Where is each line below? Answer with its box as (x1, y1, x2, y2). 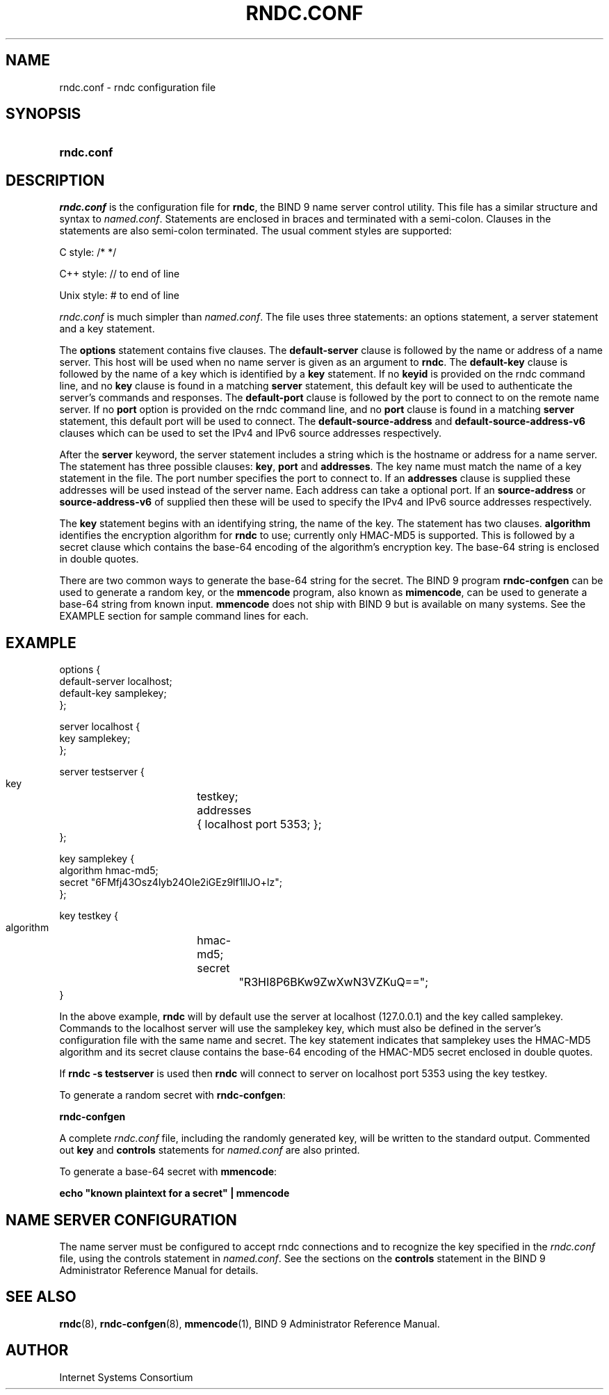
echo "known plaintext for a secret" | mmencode (59, 1187, 290, 1200)
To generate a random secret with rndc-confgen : (59, 1089, 286, 1102)
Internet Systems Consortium (59, 1371, 193, 1383)
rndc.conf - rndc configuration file (59, 81, 216, 93)
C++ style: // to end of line (59, 268, 180, 280)
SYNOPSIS (6, 105, 81, 123)
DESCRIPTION (6, 171, 105, 189)
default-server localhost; (59, 675, 172, 688)
